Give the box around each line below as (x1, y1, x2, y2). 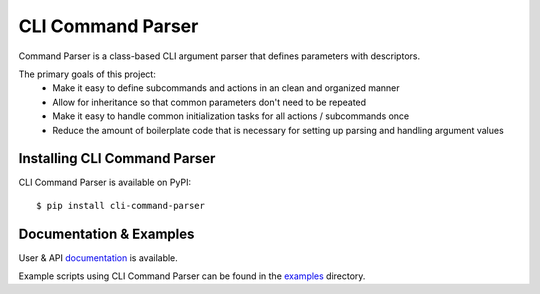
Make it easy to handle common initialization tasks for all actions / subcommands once (52, 110, 410, 122)
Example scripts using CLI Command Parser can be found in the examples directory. (18, 270, 366, 282)
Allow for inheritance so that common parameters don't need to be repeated (52, 96, 367, 108)
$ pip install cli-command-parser (36, 200, 205, 211)
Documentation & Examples (18, 225, 195, 242)
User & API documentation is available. (18, 251, 179, 264)
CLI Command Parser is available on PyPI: (18, 176, 192, 189)
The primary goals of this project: (18, 68, 157, 80)
